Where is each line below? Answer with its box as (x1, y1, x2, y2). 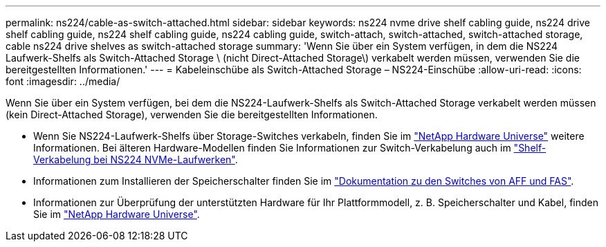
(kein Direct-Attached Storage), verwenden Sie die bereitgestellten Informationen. (6, 109, 378, 120)
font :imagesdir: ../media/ (6, 75, 120, 87)
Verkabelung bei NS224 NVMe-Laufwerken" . (33, 154, 238, 165)
